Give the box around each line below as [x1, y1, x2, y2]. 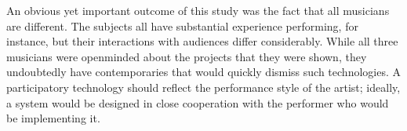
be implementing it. [6, 110, 100, 126]
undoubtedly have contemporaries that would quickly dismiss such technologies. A [6, 64, 401, 80]
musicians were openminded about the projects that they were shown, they [6, 48, 367, 64]
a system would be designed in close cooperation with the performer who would [6, 94, 389, 111]
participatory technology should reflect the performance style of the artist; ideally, [6, 78, 401, 95]
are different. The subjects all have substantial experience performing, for [6, 17, 358, 34]
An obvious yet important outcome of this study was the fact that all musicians [6, 2, 390, 18]
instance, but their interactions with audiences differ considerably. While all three [6, 33, 398, 49]
